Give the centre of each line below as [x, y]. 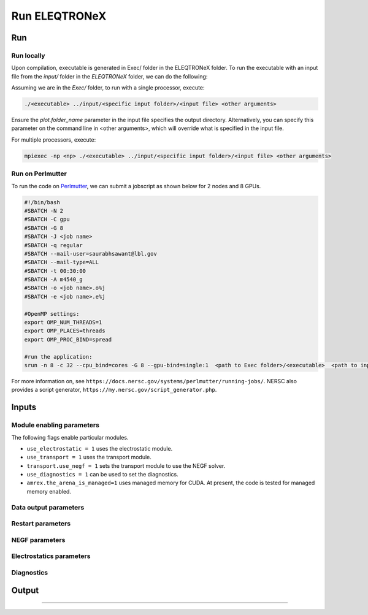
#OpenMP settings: [52, 314]
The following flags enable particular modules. [70, 437]
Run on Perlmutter [39, 174]
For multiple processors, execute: [54, 139]
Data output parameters [48, 507]
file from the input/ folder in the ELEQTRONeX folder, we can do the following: [109, 76]
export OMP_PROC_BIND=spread [68, 339]
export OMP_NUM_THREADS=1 [63, 323]
